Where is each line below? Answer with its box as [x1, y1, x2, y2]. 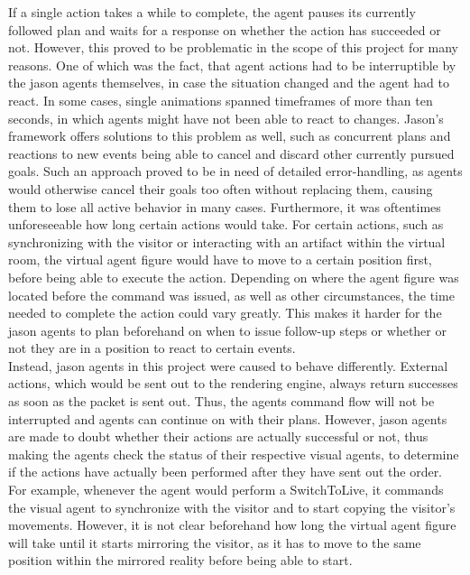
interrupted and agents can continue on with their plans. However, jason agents [8, 409, 447, 428]
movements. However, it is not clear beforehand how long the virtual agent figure [8, 515, 456, 534]
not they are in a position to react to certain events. [8, 339, 296, 357]
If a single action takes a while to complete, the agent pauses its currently [8, 3, 416, 21]
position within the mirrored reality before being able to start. [8, 551, 353, 570]
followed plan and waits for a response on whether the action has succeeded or [8, 20, 441, 39]
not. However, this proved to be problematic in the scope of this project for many [8, 38, 458, 57]
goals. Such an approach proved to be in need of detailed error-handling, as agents [8, 162, 463, 181]
